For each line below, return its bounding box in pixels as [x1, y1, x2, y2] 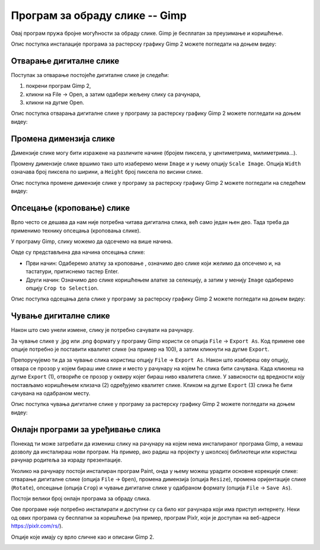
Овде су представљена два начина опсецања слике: [11, 249, 145, 256]
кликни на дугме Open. [25, 99, 85, 106]
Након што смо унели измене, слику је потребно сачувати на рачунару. [11, 327, 194, 334]
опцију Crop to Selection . [25, 284, 99, 292]
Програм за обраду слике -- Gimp [11, 9, 187, 22]
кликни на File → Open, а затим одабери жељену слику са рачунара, [25, 91, 201, 98]
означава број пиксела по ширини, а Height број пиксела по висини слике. [11, 168, 203, 175]
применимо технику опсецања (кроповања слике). [11, 227, 141, 234]
